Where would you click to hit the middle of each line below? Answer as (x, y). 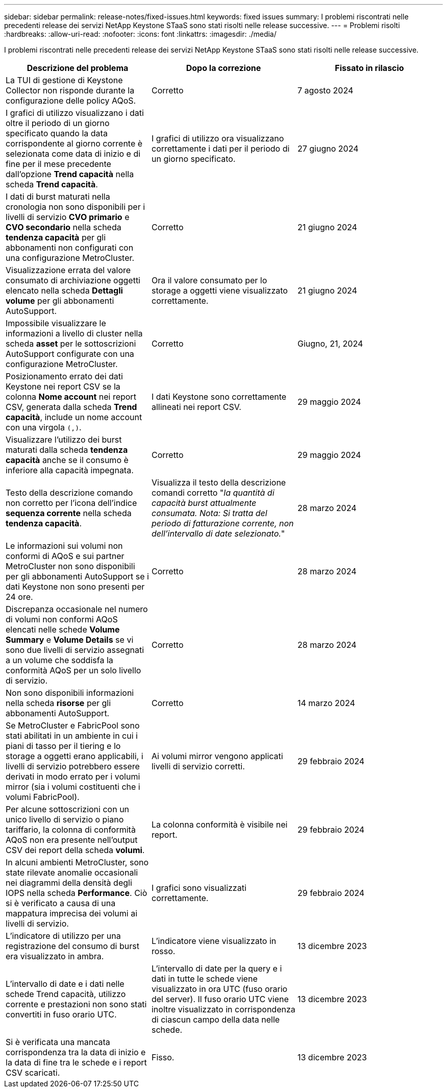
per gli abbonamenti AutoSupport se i (77, 576)
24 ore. (19, 597)
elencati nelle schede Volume (63, 629)
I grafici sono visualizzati (199, 888)
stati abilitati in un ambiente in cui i (72, 736)
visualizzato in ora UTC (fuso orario (219, 989)
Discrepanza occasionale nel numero (77, 609)
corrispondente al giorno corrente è (74, 143)
